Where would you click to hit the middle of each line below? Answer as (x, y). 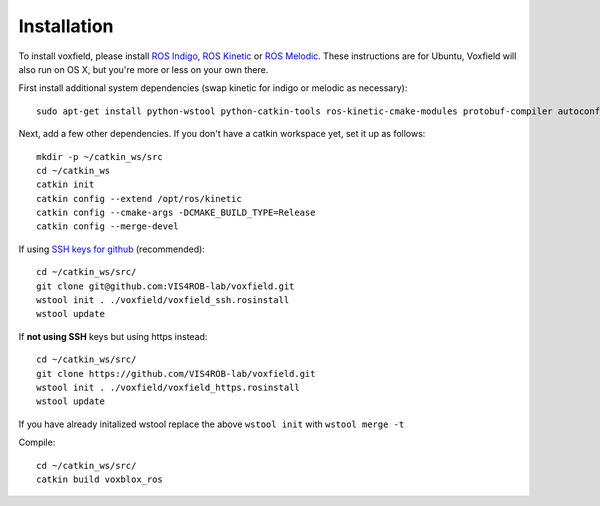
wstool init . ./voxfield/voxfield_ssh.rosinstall (163, 300)
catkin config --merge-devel (107, 226)
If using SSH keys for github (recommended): (111, 249)
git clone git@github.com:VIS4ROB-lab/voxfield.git (165, 286)
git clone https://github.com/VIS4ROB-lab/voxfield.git (176, 373)
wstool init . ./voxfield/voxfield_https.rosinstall (168, 387)
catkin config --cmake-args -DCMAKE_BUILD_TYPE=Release (176, 213)
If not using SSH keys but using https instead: (113, 336)
